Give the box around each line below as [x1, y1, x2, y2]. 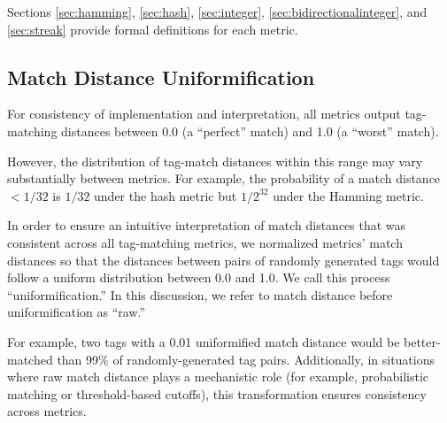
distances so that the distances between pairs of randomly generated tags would [7, 250, 440, 269]
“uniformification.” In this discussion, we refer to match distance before [7, 285, 393, 304]
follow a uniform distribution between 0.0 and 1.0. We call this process [7, 268, 390, 287]
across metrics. [7, 402, 87, 420]
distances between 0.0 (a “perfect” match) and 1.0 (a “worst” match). [61, 121, 439, 140]
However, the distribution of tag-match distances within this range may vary [7, 151, 423, 170]
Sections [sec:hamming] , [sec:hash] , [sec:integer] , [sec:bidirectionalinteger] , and [7, 3, 428, 20]
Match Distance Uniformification [7, 63, 315, 90]
